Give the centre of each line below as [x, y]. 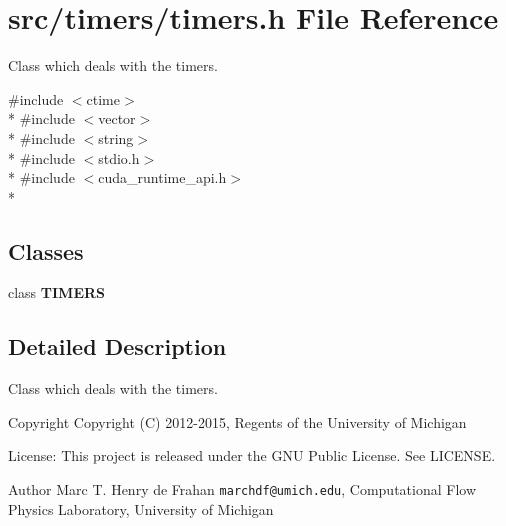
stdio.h [119, 157]
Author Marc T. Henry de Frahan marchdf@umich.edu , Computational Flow [242, 489]
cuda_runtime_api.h [162, 177]
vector [117, 118]
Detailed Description [117, 346]
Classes [46, 250]
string [116, 137]
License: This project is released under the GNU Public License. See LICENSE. [252, 455]
